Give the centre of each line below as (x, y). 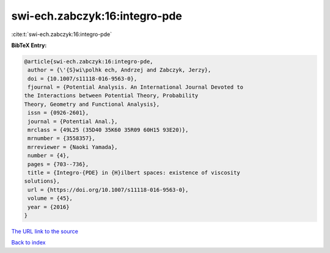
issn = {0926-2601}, (58, 113)
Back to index (28, 243)
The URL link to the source (45, 231)
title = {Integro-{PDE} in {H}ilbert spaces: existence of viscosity (134, 173)
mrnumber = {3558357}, (62, 138)
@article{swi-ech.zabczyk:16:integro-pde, (89, 61)
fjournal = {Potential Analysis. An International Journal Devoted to (136, 87)
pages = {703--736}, (58, 164)
